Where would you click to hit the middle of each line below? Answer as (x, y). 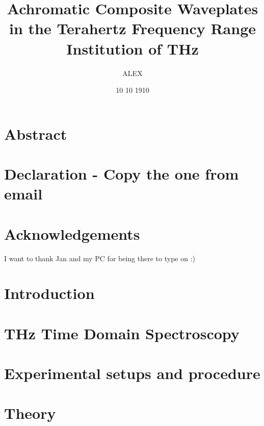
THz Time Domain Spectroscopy (122, 333)
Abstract (36, 133)
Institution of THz (133, 48)
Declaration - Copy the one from (122, 174)
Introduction (49, 293)
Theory (30, 413)
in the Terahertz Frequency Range (133, 28)
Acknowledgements (72, 233)
